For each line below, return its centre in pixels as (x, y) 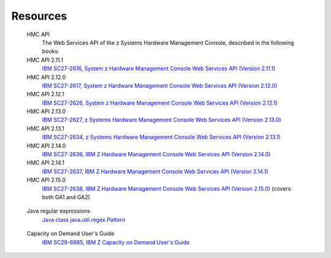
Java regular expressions (59, 211)
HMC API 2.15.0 (46, 180)
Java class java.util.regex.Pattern (84, 219)
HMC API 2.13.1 (45, 128)
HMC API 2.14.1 (45, 163)
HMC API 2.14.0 (46, 146)
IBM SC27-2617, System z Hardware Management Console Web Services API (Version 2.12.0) (160, 85)
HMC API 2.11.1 (45, 60)
